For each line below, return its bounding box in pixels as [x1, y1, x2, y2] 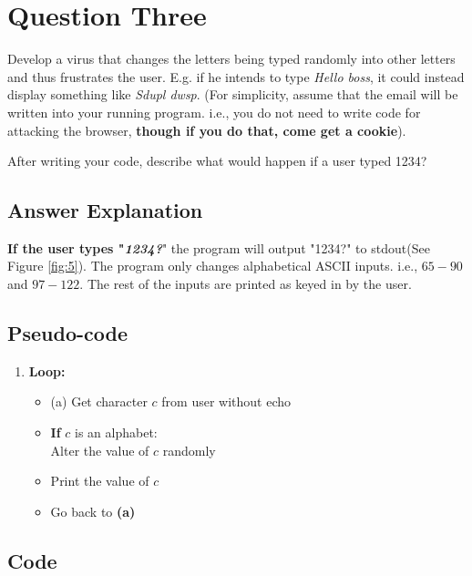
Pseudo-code [7, 319, 128, 347]
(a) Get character [50, 392, 148, 411]
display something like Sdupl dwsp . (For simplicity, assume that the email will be [7, 85, 458, 104]
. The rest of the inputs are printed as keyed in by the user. [79, 274, 412, 293]
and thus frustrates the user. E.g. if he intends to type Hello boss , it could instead [7, 67, 465, 86]
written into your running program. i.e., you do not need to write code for [7, 102, 421, 121]
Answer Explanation [7, 196, 203, 224]
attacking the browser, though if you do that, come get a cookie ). [7, 120, 406, 139]
